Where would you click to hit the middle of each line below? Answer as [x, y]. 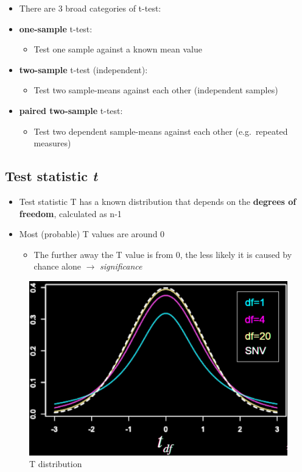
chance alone [57, 266]
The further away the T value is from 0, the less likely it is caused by [163, 254]
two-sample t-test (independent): [83, 69]
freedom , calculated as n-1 [70, 213]
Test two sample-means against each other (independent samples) [156, 90]
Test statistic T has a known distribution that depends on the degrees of [158, 201]
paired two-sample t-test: [71, 110]
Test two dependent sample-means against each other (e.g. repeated [161, 131]
